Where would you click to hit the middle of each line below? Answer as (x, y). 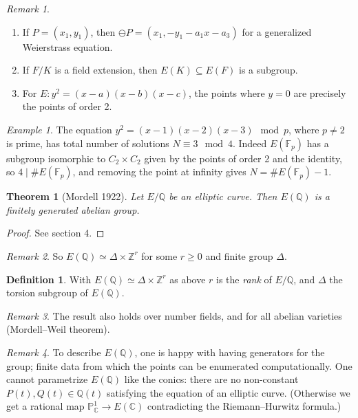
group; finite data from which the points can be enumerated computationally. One (179, 365)
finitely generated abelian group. (73, 209)
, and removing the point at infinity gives (159, 172)
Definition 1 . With (49, 279)
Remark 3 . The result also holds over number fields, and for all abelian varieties (174, 315)
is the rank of (244, 279)
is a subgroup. (268, 70)
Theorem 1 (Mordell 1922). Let (75, 196)
